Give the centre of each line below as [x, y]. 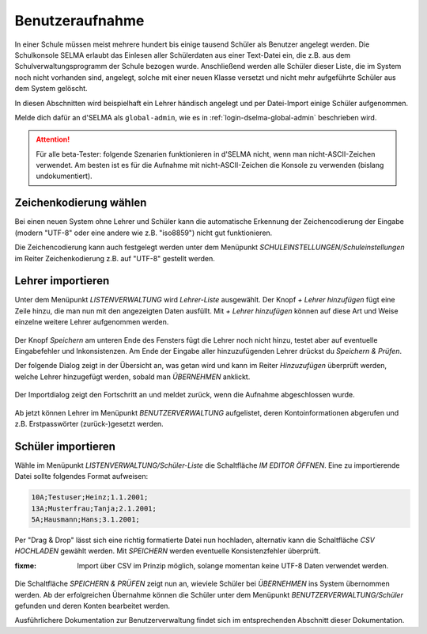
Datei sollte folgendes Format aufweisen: [81, 476]
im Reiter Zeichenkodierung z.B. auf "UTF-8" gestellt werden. [115, 258]
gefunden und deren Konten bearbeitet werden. [92, 606]
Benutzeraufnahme [79, 21]
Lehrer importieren [62, 281]
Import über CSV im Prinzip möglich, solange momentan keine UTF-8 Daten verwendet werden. [233, 565]
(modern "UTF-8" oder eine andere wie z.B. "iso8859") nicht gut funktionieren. [144, 233]
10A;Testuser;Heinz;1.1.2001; [90, 497]
